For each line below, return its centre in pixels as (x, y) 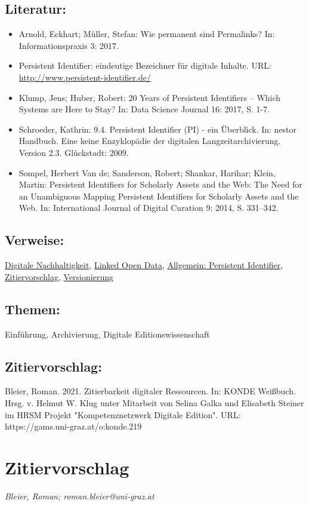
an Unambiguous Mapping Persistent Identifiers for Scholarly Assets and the (159, 196)
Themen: (33, 309)
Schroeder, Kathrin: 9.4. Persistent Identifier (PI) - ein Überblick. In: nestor (158, 129)
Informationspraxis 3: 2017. (69, 45)
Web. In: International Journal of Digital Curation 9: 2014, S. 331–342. (149, 208)
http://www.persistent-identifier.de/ (85, 77)
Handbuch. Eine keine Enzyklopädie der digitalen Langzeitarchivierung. (150, 141)
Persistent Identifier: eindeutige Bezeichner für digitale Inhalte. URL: (145, 65)
